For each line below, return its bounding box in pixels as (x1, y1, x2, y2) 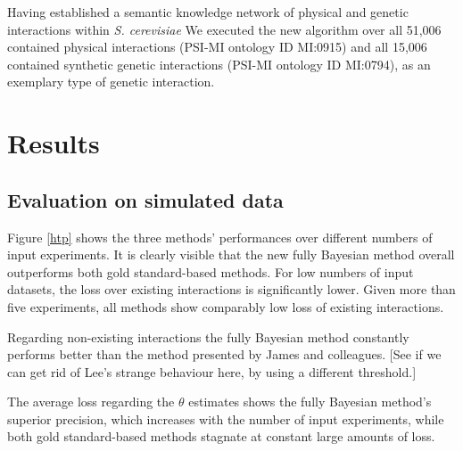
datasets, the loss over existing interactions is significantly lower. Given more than (7, 280, 456, 299)
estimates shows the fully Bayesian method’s (188, 392, 432, 411)
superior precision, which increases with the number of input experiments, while (7, 409, 444, 428)
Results (7, 125, 100, 161)
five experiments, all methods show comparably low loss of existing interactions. (7, 297, 444, 316)
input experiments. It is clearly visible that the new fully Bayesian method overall (7, 245, 455, 264)
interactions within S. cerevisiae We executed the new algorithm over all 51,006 (7, 20, 442, 38)
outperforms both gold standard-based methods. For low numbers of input (7, 262, 414, 281)
